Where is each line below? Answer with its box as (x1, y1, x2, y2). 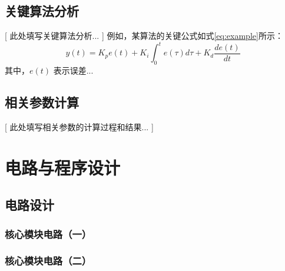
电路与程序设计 (5, 155, 121, 179)
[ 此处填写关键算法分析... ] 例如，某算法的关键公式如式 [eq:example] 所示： (5, 29, 283, 42)
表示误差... (53, 64, 94, 77)
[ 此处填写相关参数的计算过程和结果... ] (5, 120, 154, 133)
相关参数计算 (5, 93, 79, 111)
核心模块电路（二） (5, 253, 92, 268)
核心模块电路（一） (5, 226, 92, 241)
